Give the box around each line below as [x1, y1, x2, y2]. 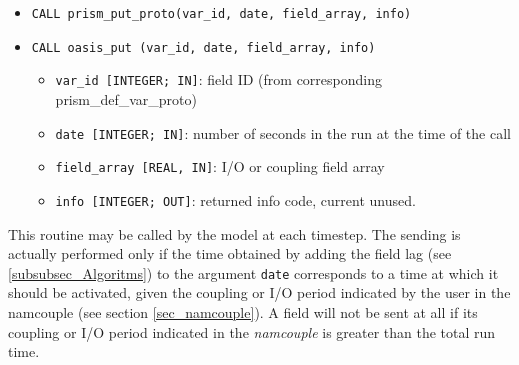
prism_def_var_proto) [55, 88, 197, 109]
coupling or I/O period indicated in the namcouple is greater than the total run [8, 321, 496, 342]
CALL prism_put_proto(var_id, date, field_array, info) [31, 7, 412, 21]
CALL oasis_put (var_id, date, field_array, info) [31, 40, 376, 55]
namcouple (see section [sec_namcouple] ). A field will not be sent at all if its [8, 301, 478, 322]
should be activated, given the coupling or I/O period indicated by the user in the [8, 282, 511, 303]
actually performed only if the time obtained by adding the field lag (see [8, 243, 452, 264]
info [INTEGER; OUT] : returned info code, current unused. [55, 189, 416, 210]
